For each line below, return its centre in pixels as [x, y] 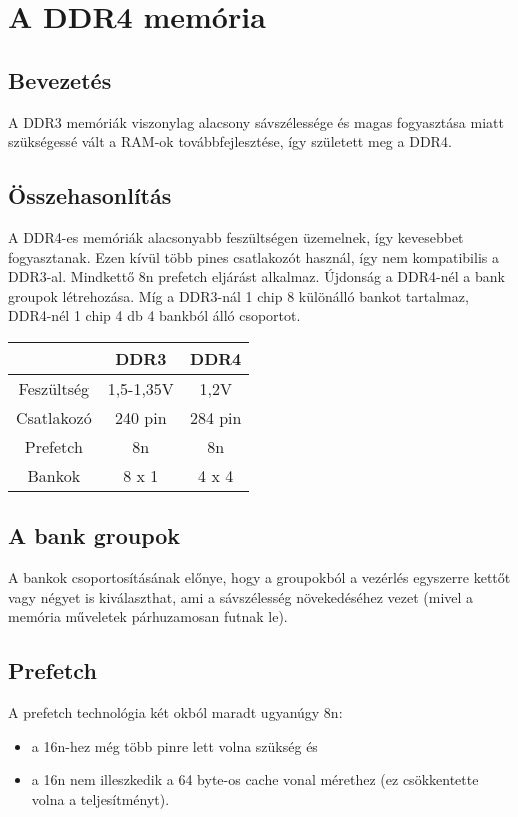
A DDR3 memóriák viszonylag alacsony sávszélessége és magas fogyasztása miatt [256, 121]
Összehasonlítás [90, 195]
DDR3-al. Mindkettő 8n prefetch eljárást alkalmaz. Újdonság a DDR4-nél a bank [256, 276]
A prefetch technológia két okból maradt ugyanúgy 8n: [175, 712]
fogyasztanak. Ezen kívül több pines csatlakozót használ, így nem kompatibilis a [253, 256]
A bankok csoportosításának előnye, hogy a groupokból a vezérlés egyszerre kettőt [259, 577]
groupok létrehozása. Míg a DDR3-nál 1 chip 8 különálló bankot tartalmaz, [238, 295]
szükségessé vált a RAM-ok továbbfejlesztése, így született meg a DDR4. [230, 141]
